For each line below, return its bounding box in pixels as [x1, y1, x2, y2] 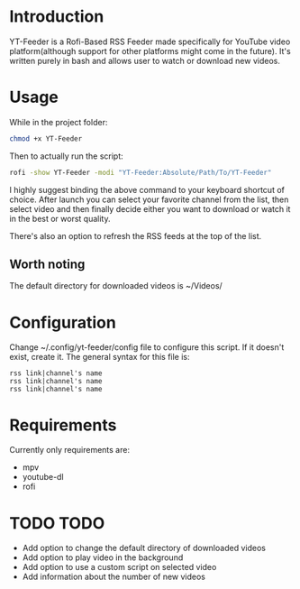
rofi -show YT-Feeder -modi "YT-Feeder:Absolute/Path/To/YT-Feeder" [9, 168, 272, 177]
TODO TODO [9, 512, 105, 533]
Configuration [9, 312, 117, 333]
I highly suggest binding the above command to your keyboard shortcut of [9, 184, 286, 195]
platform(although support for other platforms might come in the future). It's [9, 45, 291, 56]
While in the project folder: [9, 116, 108, 127]
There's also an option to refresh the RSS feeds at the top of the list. [9, 230, 262, 241]
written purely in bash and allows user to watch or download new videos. [9, 55, 281, 66]
